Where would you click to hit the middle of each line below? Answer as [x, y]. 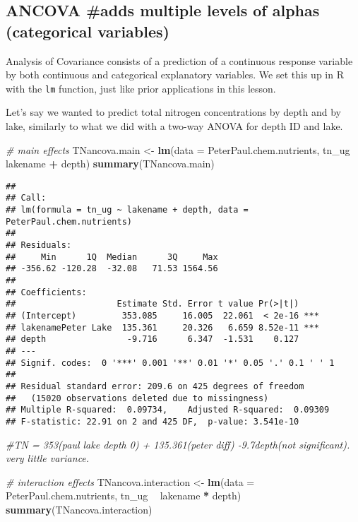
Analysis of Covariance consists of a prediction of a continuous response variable [179, 60]
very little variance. [48, 458]
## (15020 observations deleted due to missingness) [137, 398]
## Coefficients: [46, 292]
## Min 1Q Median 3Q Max [112, 257]
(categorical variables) [88, 31]
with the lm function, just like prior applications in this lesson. [141, 88]
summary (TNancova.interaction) [79, 509]
